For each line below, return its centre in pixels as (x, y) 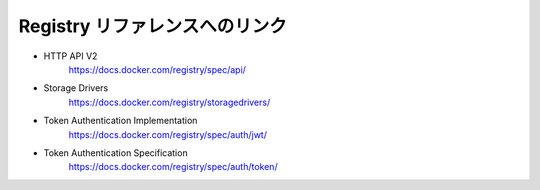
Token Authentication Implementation (120, 121)
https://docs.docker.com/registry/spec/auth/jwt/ (167, 134)
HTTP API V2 (70, 56)
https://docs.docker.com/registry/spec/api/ (157, 69)
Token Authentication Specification (116, 152)
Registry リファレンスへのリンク (152, 26)
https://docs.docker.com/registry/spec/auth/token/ (173, 167)
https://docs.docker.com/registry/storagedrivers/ (169, 102)
